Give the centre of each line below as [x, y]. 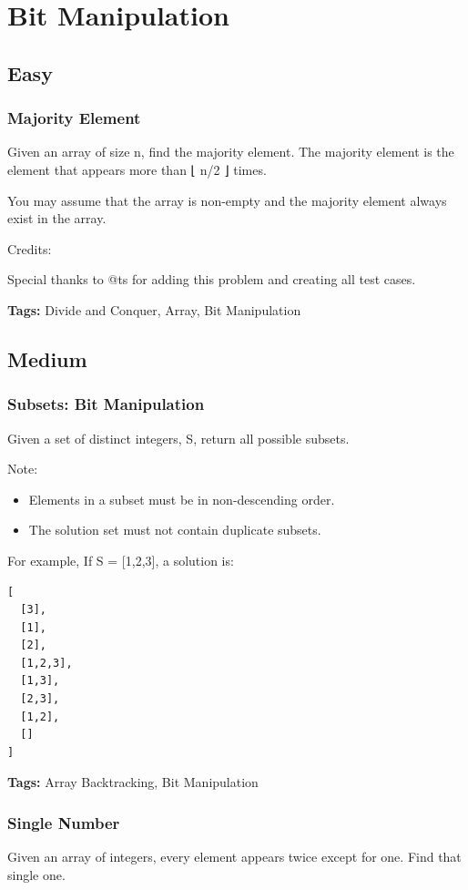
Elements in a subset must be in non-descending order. [182, 499]
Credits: [30, 248]
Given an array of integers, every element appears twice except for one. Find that [234, 857]
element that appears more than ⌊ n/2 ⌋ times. [137, 169]
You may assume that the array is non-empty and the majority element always [227, 200]
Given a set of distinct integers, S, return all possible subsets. [178, 438]
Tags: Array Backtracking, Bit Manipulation [133, 782]
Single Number [64, 822]
